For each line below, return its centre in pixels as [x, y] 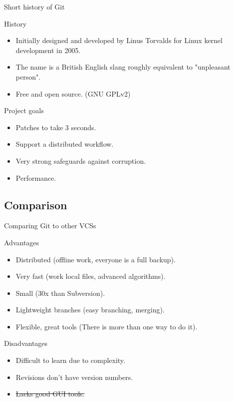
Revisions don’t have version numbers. [74, 377]
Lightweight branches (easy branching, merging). [90, 310]
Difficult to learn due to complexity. [70, 360]
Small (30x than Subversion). [60, 293]
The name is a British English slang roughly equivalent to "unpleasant [123, 67]
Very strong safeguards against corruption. [81, 160]
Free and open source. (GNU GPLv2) [73, 93]
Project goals [24, 110]
